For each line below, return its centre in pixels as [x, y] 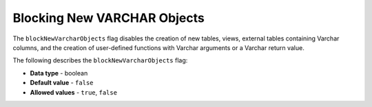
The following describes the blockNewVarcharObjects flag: [100, 60]
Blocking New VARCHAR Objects [108, 18]
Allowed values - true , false [73, 92]
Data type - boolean [59, 73]
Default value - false [62, 83]
